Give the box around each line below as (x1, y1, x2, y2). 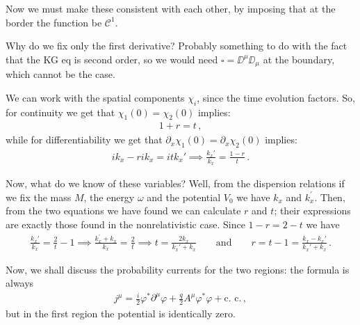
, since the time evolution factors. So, (197, 90, 355, 104)
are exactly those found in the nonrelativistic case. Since (6, 217, 245, 232)
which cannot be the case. (6, 67, 115, 81)
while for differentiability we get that (6, 132, 163, 147)
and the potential (147, 189, 221, 204)
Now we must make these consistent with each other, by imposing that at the (6, 1, 336, 15)
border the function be (6, 15, 102, 29)
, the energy (83, 189, 135, 204)
